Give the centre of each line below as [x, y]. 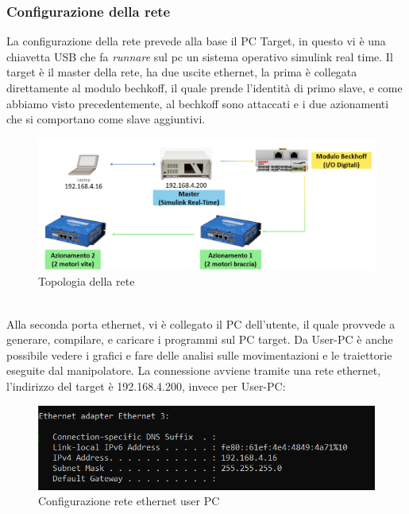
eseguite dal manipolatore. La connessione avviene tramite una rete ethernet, [194, 370]
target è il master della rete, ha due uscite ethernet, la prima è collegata [182, 72]
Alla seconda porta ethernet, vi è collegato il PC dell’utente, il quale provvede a [201, 323]
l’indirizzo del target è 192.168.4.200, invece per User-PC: [146, 385]
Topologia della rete [87, 281]
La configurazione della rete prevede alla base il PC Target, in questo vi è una [196, 41]
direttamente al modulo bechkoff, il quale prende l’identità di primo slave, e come [204, 88]
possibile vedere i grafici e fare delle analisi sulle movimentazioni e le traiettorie [199, 354]
